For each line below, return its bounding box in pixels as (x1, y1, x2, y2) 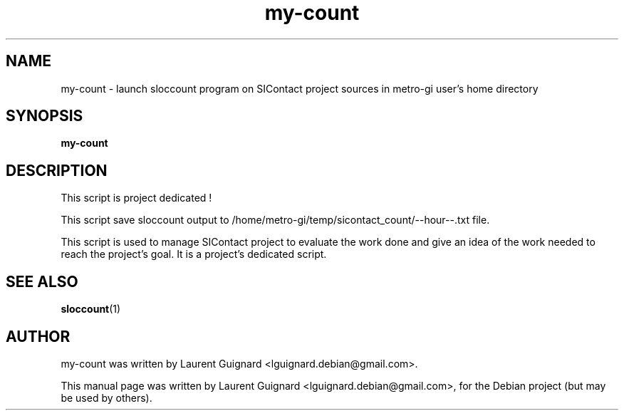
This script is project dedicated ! (61, 192, 212, 204)
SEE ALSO (6, 272, 78, 291)
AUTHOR (6, 327, 71, 345)
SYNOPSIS (6, 107, 83, 125)
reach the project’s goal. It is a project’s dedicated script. (61, 248, 327, 261)
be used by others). (61, 391, 152, 404)
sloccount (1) (61, 303, 121, 316)
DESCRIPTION (6, 161, 108, 180)
